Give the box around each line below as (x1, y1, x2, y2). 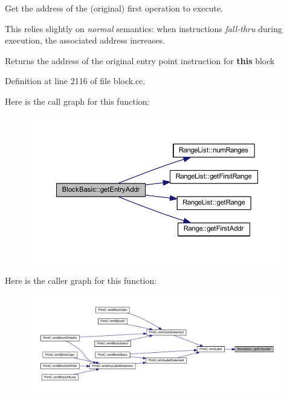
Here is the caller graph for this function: (5, 274, 157, 287)
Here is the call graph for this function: (5, 94, 150, 107)
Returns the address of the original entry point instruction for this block (5, 54, 275, 67)
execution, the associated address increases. (5, 34, 165, 47)
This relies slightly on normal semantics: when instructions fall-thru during (5, 22, 282, 34)
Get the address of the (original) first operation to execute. (5, 2, 223, 14)
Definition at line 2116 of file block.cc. (5, 74, 146, 87)
